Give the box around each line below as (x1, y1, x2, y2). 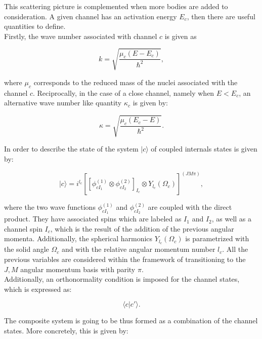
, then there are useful (187, 11, 255, 21)
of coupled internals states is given (151, 143, 257, 154)
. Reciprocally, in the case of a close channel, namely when (33, 87, 214, 98)
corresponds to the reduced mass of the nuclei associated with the (33, 77, 238, 87)
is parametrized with (185, 233, 249, 244)
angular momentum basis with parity (20, 263, 136, 274)
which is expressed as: (4, 283, 72, 294)
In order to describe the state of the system (4, 143, 139, 154)
